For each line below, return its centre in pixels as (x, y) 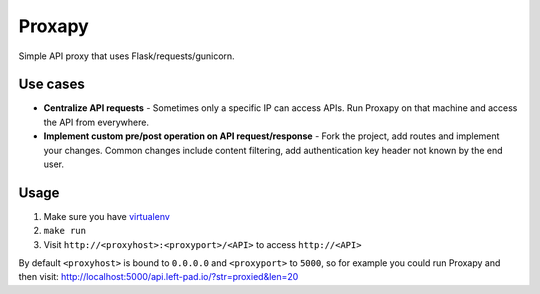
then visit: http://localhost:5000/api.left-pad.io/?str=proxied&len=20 (158, 277)
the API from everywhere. (96, 122)
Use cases (51, 84)
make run (65, 231)
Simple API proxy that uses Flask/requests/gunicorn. (126, 56)
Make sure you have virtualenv (106, 216)
